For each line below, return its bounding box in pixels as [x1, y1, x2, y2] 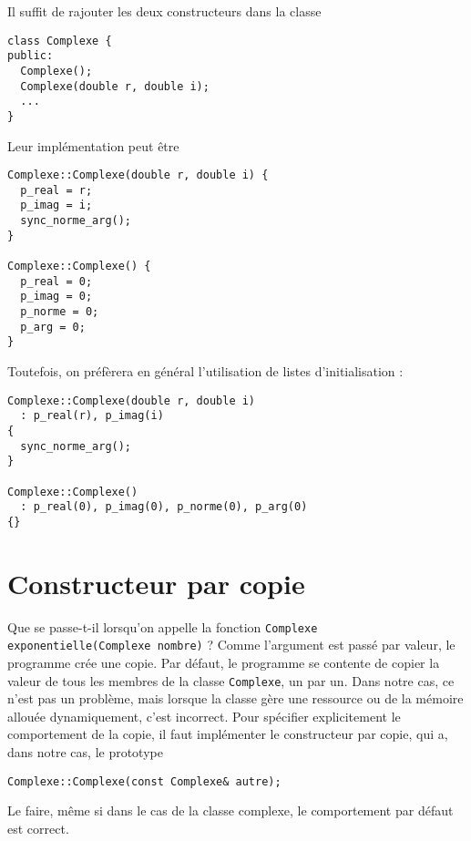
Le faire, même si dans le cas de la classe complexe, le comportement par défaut [7, 801, 454, 820]
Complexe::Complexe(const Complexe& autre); [7, 774, 282, 788]
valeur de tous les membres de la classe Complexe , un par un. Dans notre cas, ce [7, 671, 455, 690]
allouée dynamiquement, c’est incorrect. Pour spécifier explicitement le [7, 706, 401, 725]
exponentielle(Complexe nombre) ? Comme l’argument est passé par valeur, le [7, 635, 456, 654]
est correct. [7, 818, 69, 837]
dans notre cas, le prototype [7, 742, 163, 761]
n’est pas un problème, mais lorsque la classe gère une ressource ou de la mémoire [7, 689, 464, 708]
